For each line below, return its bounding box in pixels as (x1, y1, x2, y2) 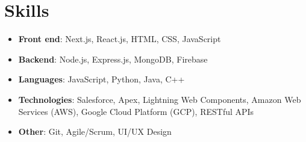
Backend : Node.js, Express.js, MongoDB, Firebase (18, 52, 208, 65)
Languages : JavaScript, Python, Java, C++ (18, 73, 185, 85)
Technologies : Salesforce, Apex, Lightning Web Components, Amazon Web (18, 93, 301, 105)
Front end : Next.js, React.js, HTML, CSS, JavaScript (18, 32, 221, 45)
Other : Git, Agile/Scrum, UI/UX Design (18, 125, 172, 138)
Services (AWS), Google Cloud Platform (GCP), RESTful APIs (18, 105, 254, 117)
